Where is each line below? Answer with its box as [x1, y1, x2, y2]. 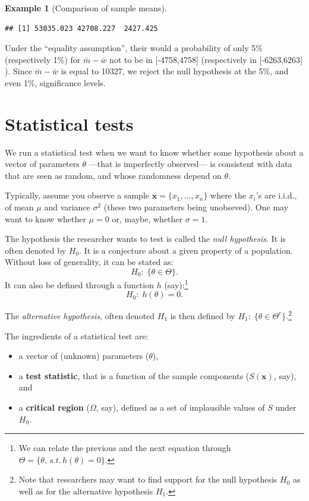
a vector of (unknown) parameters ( [18, 349, 149, 362]
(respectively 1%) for [5, 53, 81, 65]
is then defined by [170, 309, 235, 322]
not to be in [109, 53, 153, 65]
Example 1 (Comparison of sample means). [5, 2, 167, 14]
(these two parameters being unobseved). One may [103, 201, 289, 213]
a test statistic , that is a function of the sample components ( [18, 369, 250, 382]
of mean [5, 201, 34, 213]
